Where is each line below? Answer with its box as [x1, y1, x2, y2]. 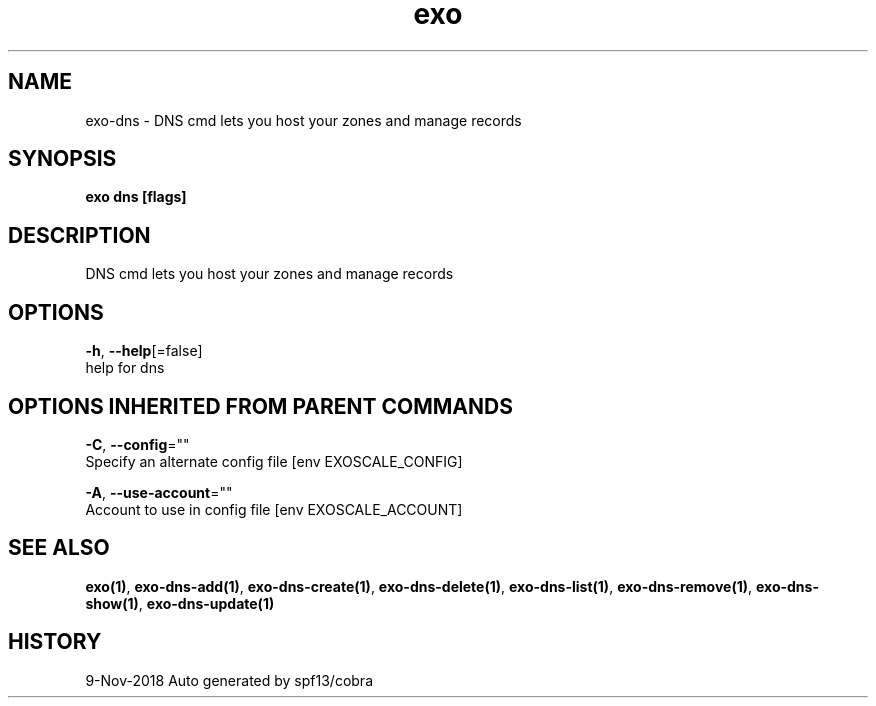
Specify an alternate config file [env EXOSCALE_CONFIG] [85, 452, 463, 470]
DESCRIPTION [8, 222, 151, 248]
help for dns [85, 359, 165, 377]
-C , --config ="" [85, 435, 190, 453]
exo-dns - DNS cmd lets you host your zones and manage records [85, 111, 522, 129]
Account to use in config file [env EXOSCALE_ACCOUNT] [85, 500, 463, 518]
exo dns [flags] [85, 188, 187, 206]
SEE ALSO [8, 535, 110, 561]
